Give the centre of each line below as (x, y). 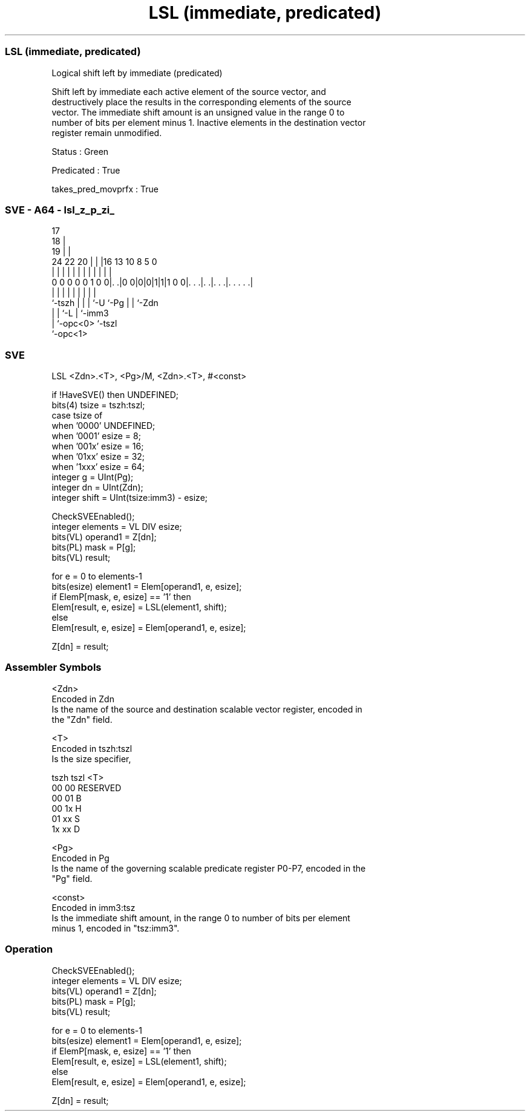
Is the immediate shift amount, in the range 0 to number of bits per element (201, 918)
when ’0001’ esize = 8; (96, 436)
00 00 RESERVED (87, 788)
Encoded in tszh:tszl (92, 748)
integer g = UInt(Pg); (93, 477)
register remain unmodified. (107, 132)
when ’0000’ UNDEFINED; (103, 426)
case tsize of (77, 415)
